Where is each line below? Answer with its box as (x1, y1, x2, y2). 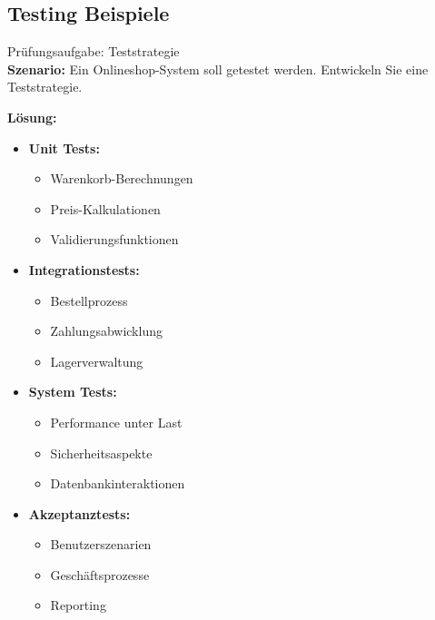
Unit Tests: (28, 138, 100, 157)
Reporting (50, 595, 106, 615)
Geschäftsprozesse (50, 565, 150, 584)
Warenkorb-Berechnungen (50, 169, 193, 188)
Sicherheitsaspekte (50, 443, 153, 462)
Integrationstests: (28, 260, 140, 279)
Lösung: (7, 107, 57, 126)
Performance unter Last (50, 412, 183, 431)
